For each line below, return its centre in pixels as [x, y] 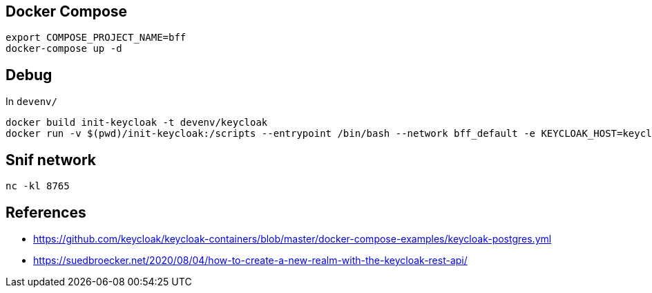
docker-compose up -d [64, 49]
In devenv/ [31, 102]
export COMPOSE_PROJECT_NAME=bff [96, 38]
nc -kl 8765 [38, 186]
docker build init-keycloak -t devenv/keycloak [137, 123]
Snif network [51, 160]
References [46, 212]
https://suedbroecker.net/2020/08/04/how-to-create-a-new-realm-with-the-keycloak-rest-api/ [250, 260]
